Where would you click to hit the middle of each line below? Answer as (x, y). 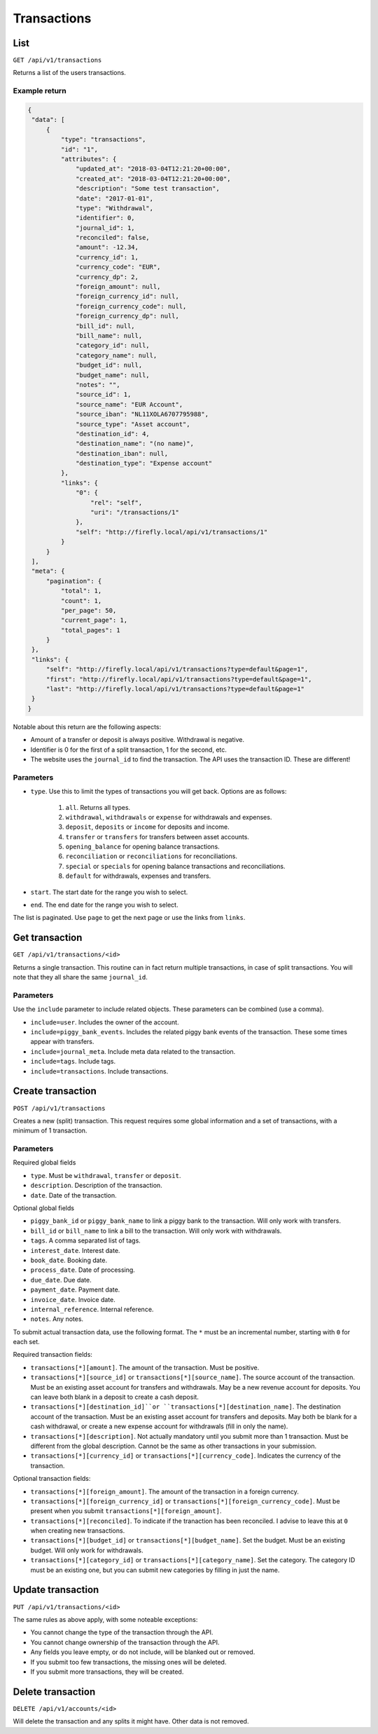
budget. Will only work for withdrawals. (87, 1550)
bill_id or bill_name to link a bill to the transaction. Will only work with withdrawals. (156, 1231)
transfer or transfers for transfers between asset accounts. (157, 836)
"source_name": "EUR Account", (129, 404)
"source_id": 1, (104, 395)
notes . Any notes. (57, 1319)
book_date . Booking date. (69, 1260)
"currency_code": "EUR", (118, 267)
